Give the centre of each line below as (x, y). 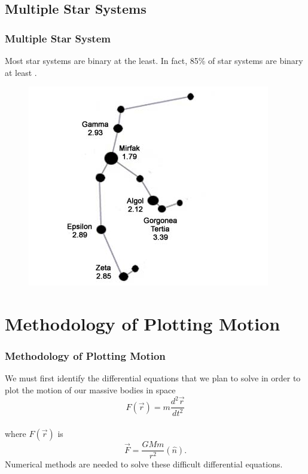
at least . (21, 72)
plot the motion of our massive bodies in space (90, 389)
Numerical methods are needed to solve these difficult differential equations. (144, 464)
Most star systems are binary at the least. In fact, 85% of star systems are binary (154, 60)
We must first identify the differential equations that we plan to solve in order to (153, 378)
